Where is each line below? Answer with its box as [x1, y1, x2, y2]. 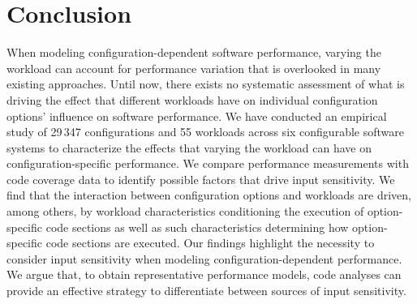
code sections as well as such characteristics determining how [45, 218, 349, 235]
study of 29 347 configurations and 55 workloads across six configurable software [6, 123, 404, 140]
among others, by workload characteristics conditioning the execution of [6, 203, 364, 220]
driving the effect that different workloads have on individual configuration [6, 91, 378, 108]
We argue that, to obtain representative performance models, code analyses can [6, 266, 402, 283]
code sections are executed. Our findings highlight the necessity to [45, 234, 375, 251]
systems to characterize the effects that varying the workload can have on [6, 139, 372, 156]
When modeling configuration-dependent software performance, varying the [6, 44, 381, 61]
